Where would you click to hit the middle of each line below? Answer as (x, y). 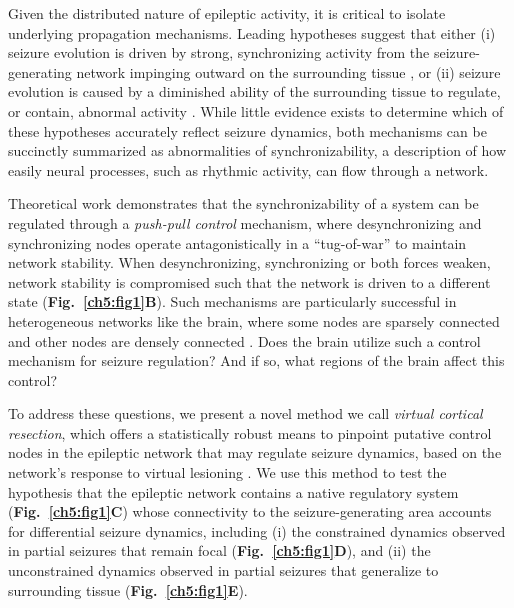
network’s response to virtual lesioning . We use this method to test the (227, 472)
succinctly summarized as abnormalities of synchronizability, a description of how (257, 150)
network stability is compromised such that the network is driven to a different (249, 281)
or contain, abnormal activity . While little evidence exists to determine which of (256, 110)
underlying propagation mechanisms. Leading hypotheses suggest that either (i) (252, 32)
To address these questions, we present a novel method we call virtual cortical (245, 413)
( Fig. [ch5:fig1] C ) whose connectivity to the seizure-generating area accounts (250, 511)
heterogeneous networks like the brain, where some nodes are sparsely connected (254, 320)
